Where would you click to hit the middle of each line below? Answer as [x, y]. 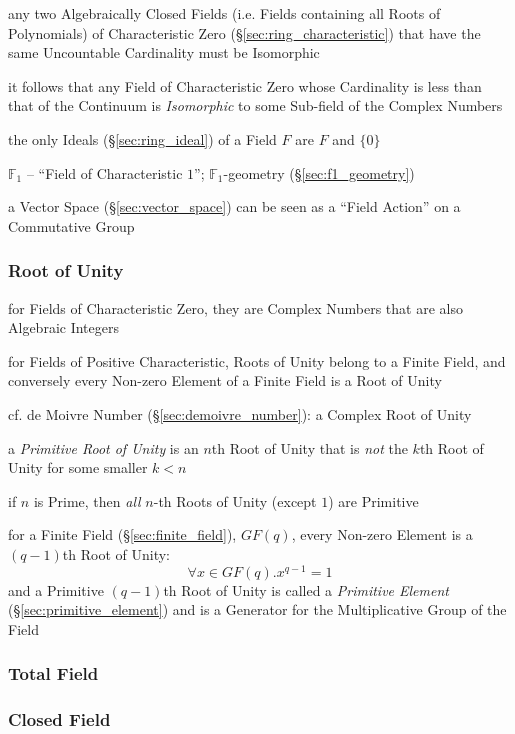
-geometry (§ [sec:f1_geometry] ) [319, 172]
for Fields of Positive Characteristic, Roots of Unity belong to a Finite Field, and [257, 360]
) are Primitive [373, 500]
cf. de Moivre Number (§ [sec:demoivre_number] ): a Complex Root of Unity [240, 413]
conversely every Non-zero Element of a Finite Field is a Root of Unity [225, 380]
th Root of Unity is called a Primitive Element [306, 589]
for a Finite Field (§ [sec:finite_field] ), [122, 534]
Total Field [53, 673]
